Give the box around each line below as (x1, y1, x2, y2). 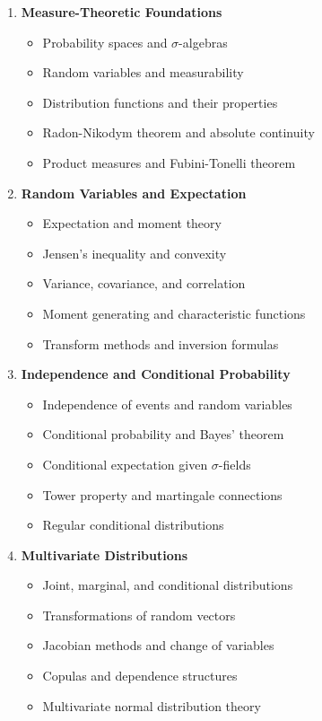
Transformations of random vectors (42, 605, 236, 624)
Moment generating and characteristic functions (42, 303, 306, 322)
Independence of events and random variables (42, 394, 292, 413)
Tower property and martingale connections (42, 485, 283, 504)
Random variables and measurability (42, 63, 244, 82)
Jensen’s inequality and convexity (42, 243, 227, 262)
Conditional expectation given (42, 454, 208, 473)
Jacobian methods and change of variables (42, 636, 274, 655)
